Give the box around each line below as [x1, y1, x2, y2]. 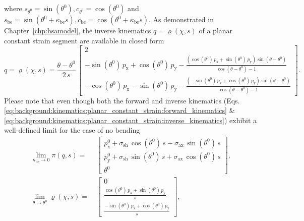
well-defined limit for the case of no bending [4, 125, 140, 135]
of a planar [199, 25, 233, 35]
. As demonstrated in [149, 14, 214, 24]
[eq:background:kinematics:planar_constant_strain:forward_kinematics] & [4, 105, 235, 116]
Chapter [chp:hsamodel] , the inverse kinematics [4, 25, 151, 35]
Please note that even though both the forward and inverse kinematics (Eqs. [4, 95, 240, 105]
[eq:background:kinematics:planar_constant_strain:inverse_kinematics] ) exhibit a [4, 115, 257, 125]
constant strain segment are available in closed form [4, 35, 164, 45]
